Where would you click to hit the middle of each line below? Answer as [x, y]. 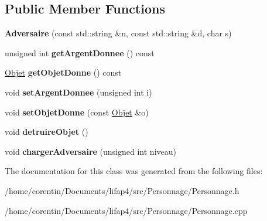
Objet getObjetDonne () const [63, 72]
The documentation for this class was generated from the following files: [134, 171]
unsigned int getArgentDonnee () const [80, 52]
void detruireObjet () [47, 132]
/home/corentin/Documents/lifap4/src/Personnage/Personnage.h [122, 190]
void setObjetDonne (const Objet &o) [77, 112]
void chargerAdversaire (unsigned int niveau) [90, 151]
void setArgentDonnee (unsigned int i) [78, 92]
